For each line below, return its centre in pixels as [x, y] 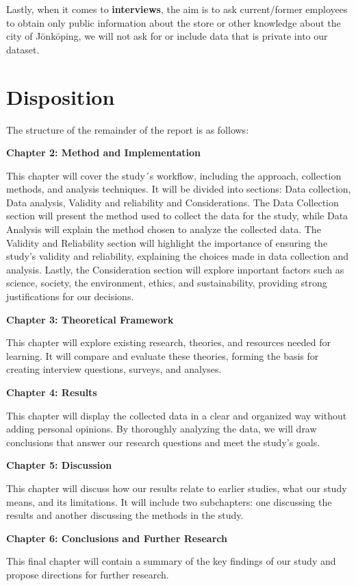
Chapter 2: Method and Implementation [104, 152]
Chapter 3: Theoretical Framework [90, 319]
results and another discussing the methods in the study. [125, 515]
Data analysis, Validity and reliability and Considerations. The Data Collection [173, 202]
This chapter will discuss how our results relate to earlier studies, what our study [177, 488]
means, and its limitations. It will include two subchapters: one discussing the [169, 501]
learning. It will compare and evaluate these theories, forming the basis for [163, 355]
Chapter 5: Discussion [59, 465]
